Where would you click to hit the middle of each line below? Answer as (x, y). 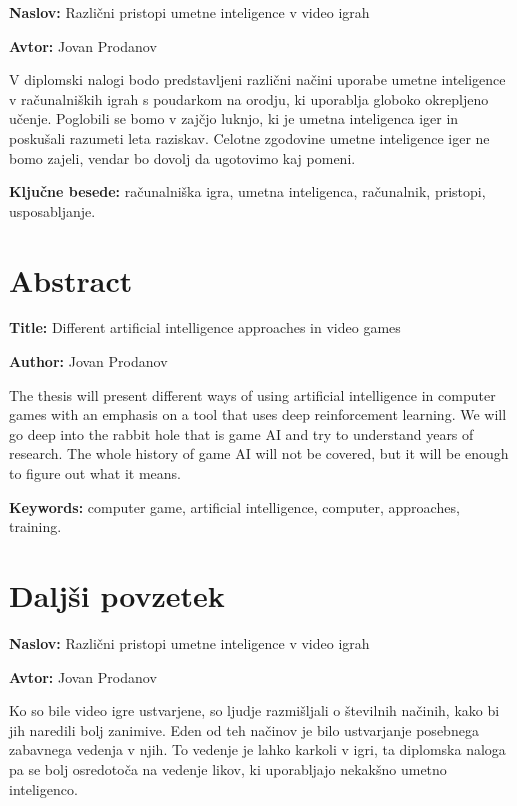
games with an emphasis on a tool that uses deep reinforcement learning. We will (258, 414)
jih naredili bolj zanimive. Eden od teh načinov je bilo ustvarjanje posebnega (244, 729)
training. (35, 526)
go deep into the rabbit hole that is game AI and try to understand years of (241, 433)
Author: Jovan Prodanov (88, 361)
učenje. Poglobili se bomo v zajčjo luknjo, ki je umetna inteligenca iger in (234, 118)
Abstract (71, 279)
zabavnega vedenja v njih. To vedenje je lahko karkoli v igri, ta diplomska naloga (257, 749)
